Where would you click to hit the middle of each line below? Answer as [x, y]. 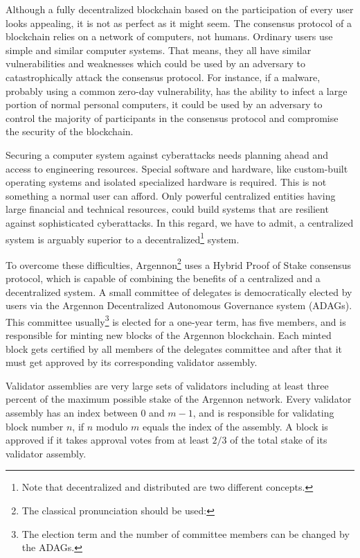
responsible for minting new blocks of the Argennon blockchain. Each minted [169, 335]
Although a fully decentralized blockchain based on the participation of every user [180, 9]
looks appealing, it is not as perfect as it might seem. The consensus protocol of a [179, 23]
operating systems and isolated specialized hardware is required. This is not [166, 182]
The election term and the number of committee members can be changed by [186, 533]
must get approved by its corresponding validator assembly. [132, 362]
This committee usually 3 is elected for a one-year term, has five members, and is [176, 320]
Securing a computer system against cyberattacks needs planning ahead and [167, 154]
